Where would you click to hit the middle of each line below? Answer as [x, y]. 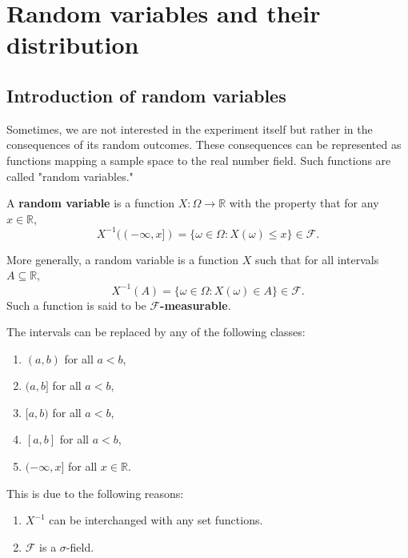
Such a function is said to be [76, 305]
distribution [73, 44]
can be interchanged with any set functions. [156, 520]
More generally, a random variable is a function [122, 259]
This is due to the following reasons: [95, 493]
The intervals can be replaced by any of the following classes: [156, 332]
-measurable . [196, 305]
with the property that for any [304, 203]
